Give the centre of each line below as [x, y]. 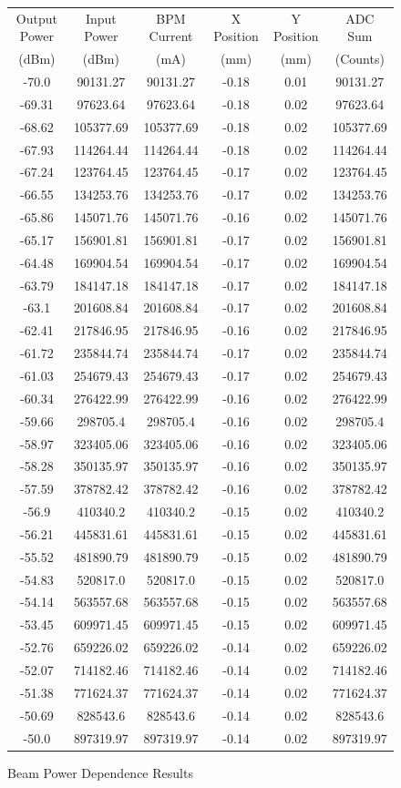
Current [171, 36]
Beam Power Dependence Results [100, 772]
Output [36, 18]
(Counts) [360, 59]
